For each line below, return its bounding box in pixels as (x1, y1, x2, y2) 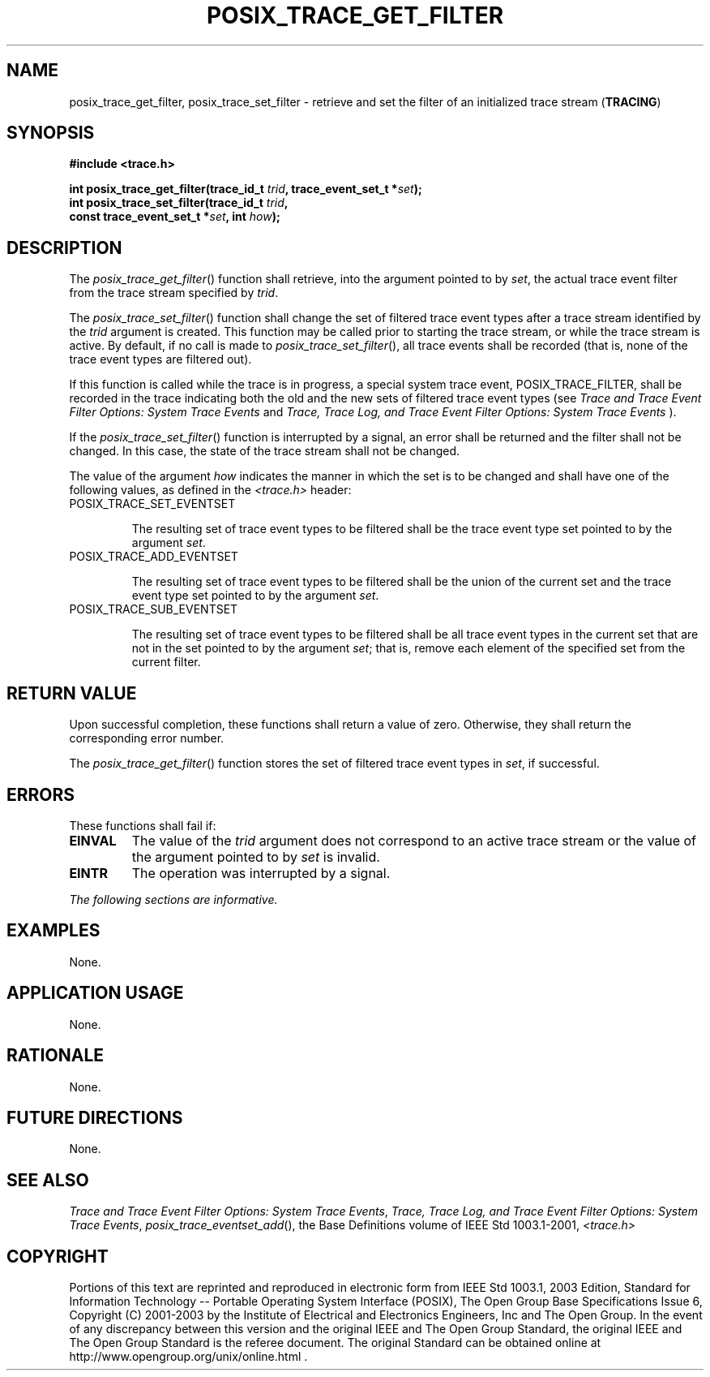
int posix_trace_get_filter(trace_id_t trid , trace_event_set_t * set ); (69, 182, 422, 196)
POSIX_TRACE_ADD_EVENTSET (69, 549, 238, 564)
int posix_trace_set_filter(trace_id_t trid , (69, 196, 289, 210)
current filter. (131, 655, 201, 669)
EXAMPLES (6, 920, 101, 941)
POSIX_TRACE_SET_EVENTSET (69, 497, 236, 511)
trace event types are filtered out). (69, 352, 252, 367)
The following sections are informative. (69, 892, 278, 906)
